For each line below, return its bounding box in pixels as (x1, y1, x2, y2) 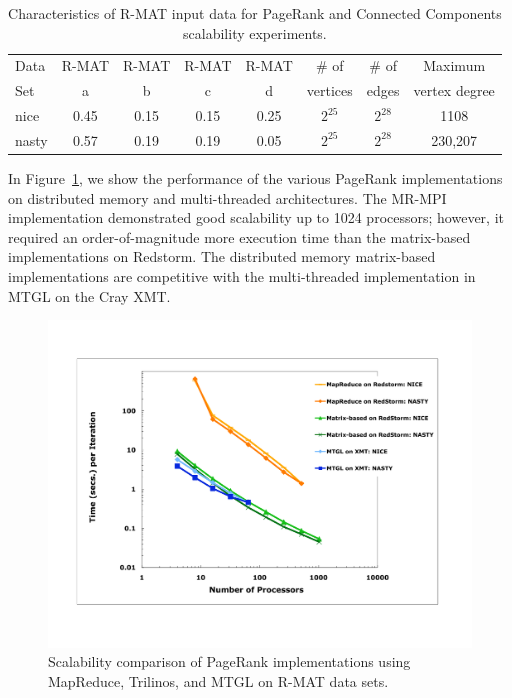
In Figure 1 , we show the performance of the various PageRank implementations (8, 168, 503, 189)
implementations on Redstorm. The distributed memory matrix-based (8, 246, 436, 267)
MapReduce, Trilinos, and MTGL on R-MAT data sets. (48, 670, 389, 691)
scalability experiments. (183, 22, 327, 43)
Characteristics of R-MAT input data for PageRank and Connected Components (8, 3, 502, 23)
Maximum (423, 55, 486, 76)
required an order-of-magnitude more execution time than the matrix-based (8, 226, 471, 247)
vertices (306, 80, 353, 101)
